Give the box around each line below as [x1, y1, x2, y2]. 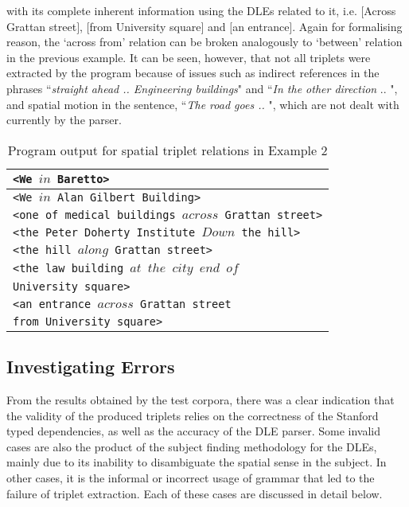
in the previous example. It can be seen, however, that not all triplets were [6, 49, 371, 65]
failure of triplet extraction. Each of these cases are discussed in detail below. [6, 485, 383, 501]
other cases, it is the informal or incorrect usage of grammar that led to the [6, 469, 375, 486]
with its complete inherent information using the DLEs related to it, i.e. [6, 2, 357, 18]
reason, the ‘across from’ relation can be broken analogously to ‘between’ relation [6, 33, 403, 50]
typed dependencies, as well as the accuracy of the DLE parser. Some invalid [6, 423, 380, 439]
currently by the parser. [6, 111, 122, 128]
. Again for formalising [292, 18, 403, 34]
